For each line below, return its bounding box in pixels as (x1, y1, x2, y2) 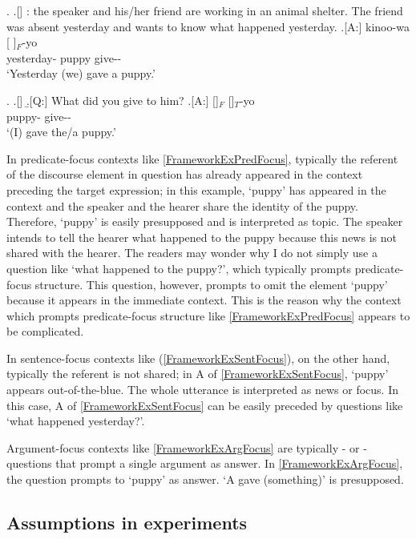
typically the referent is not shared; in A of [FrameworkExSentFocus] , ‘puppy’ (6, 365, 389, 382)
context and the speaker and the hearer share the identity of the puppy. (6, 197, 358, 214)
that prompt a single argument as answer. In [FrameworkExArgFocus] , (55, 455, 403, 472)
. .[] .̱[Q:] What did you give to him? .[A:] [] (6, 91, 219, 108)
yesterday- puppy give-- (6, 49, 122, 66)
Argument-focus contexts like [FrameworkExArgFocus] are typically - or (6, 439, 360, 456)
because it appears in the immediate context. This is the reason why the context (6, 292, 402, 308)
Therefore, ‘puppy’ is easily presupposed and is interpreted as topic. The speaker (6, 213, 403, 230)
